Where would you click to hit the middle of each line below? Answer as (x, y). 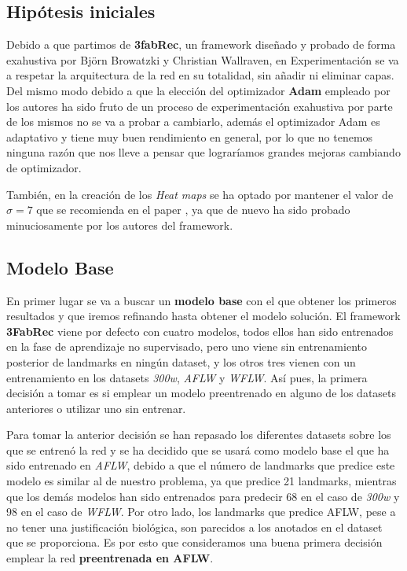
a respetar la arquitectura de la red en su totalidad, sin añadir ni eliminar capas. (200, 75)
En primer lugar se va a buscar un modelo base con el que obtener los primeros (202, 300)
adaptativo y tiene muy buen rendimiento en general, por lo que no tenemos (190, 136)
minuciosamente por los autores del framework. (120, 225)
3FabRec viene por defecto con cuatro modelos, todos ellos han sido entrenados (200, 331)
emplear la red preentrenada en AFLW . (110, 558)
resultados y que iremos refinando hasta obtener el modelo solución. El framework (203, 316)
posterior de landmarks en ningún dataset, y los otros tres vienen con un (181, 361)
